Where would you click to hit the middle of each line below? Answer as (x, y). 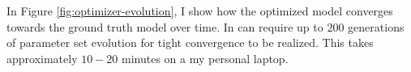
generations (376, 26)
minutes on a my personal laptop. (205, 58)
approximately (42, 58)
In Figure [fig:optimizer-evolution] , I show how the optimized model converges (200, 11)
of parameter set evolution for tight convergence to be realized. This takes (190, 42)
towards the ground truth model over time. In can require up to (165, 26)
